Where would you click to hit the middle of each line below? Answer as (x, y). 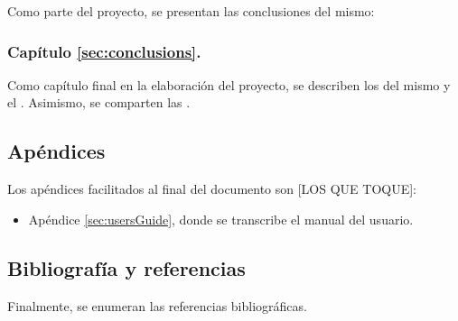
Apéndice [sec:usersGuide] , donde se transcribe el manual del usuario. (221, 219)
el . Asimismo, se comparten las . (99, 102)
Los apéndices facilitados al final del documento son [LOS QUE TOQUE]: (212, 189)
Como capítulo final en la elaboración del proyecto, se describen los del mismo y (229, 84)
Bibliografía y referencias (126, 267)
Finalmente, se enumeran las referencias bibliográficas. (157, 305)
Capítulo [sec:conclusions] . (104, 51)
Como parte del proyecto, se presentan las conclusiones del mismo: (191, 11)
